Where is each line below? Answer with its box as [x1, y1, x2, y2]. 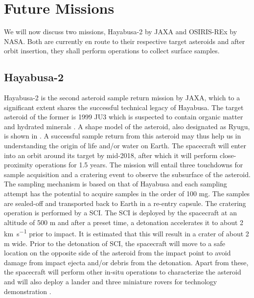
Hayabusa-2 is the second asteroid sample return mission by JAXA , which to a [4, 92, 240, 103]
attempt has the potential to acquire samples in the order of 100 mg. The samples [4, 188, 250, 199]
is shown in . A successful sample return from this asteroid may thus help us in [4, 131, 241, 141]
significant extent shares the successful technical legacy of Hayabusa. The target [4, 102, 244, 112]
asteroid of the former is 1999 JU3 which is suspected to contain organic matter [4, 112, 243, 122]
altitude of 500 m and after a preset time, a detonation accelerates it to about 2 [4, 217, 244, 227]
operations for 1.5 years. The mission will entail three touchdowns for [35, 160, 243, 170]
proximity [4, 160, 33, 170]
